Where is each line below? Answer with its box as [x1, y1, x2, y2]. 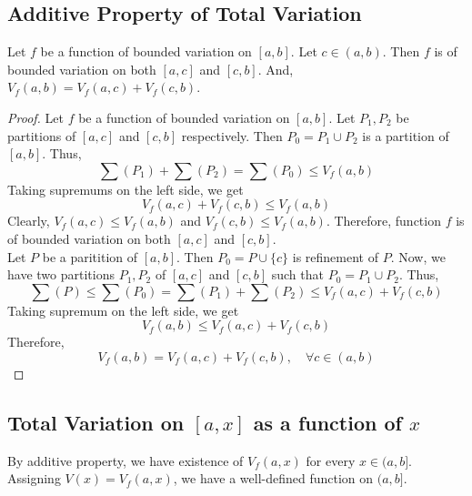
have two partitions [7, 265, 115, 284]
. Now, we [390, 247, 446, 266]
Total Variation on [7, 408, 185, 436]
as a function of [253, 408, 402, 436]
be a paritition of [42, 247, 138, 266]
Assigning [7, 469, 61, 488]
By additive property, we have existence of [7, 450, 244, 470]
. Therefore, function [326, 211, 441, 230]
